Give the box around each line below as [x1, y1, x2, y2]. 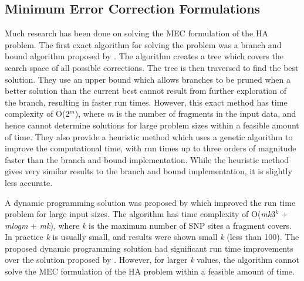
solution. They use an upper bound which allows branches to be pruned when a [5, 73, 291, 85]
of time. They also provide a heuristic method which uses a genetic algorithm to [5, 130, 293, 143]
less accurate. [5, 176, 53, 188]
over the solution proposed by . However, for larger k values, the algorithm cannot [5, 253, 300, 266]
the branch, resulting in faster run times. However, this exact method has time [5, 96, 288, 108]
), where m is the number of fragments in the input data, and [75, 107, 296, 120]
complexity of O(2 [5, 107, 70, 120]
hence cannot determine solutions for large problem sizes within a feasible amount [5, 119, 299, 131]
